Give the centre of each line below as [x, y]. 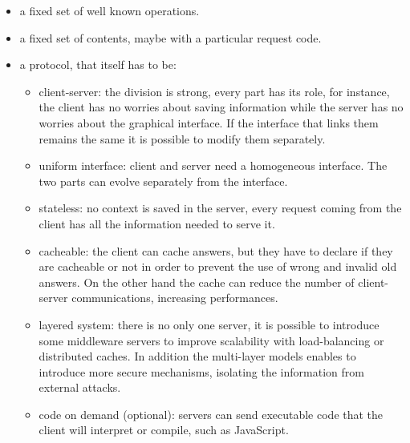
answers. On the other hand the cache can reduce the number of [197, 282]
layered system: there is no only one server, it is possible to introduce [209, 324]
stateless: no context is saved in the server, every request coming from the [220, 208]
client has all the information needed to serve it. [157, 223]
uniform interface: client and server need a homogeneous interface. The [213, 165]
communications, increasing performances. [175, 298]
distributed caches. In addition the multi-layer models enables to [197, 356]
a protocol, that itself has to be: [98, 64]
